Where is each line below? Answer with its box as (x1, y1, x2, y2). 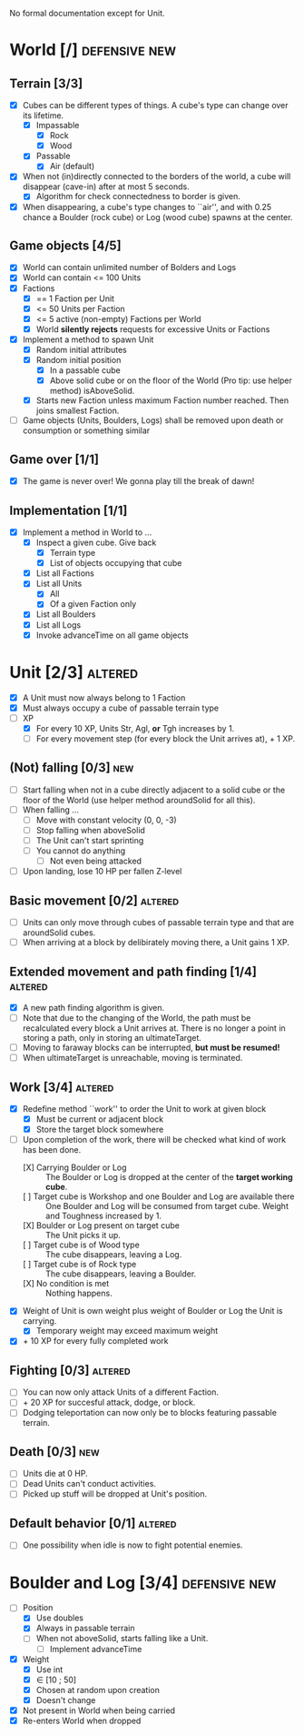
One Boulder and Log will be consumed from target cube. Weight (44, 1201, 289, 1212)
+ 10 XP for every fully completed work (22, 1336, 169, 1347)
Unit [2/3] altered (9, 661, 139, 682)
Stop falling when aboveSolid (35, 824, 145, 835)
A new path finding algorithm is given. (22, 1002, 165, 1013)
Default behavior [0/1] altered (9, 1515, 177, 1531)
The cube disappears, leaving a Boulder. (44, 1268, 197, 1279)
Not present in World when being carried (22, 1705, 175, 1716)
